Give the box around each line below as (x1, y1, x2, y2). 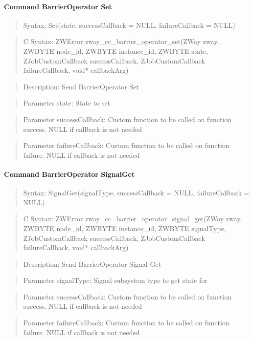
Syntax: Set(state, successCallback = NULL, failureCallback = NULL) (23, 20, 235, 30)
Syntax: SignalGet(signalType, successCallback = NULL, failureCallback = (23, 188, 250, 198)
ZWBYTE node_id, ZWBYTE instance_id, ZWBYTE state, (23, 45, 208, 56)
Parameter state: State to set (23, 98, 111, 108)
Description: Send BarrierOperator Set (23, 81, 139, 91)
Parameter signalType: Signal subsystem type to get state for (23, 275, 207, 285)
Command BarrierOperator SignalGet (4, 169, 135, 179)
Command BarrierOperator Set (4, 1, 112, 11)
